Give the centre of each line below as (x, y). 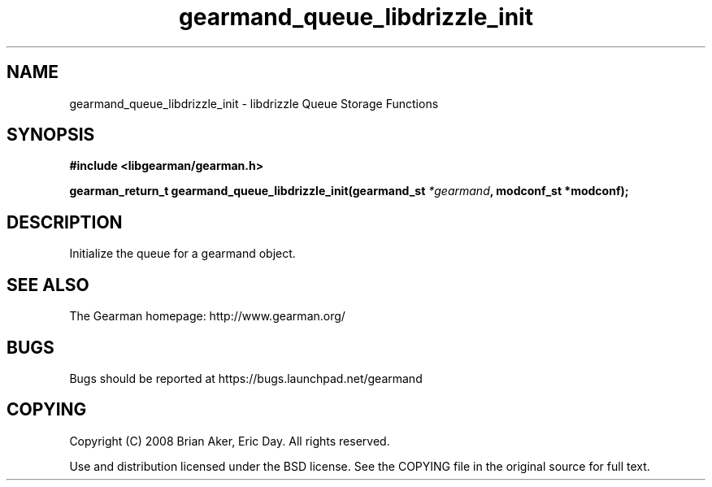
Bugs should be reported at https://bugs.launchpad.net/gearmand (246, 378)
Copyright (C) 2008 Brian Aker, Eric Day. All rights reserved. (230, 441)
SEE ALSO (48, 285)
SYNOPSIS (51, 135)
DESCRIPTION (65, 222)
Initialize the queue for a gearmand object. (182, 254)
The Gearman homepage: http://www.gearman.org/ (207, 316)
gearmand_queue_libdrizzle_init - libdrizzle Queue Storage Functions (254, 103)
